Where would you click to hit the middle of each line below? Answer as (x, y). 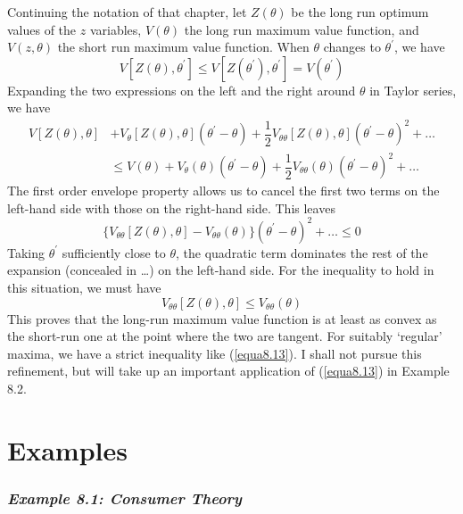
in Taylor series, (413, 90)
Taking (26, 252)
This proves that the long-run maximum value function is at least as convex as (222, 318)
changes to (352, 47)
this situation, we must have (84, 287)
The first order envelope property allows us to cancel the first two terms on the (223, 191)
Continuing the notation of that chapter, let (127, 12)
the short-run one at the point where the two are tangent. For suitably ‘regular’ (225, 336)
